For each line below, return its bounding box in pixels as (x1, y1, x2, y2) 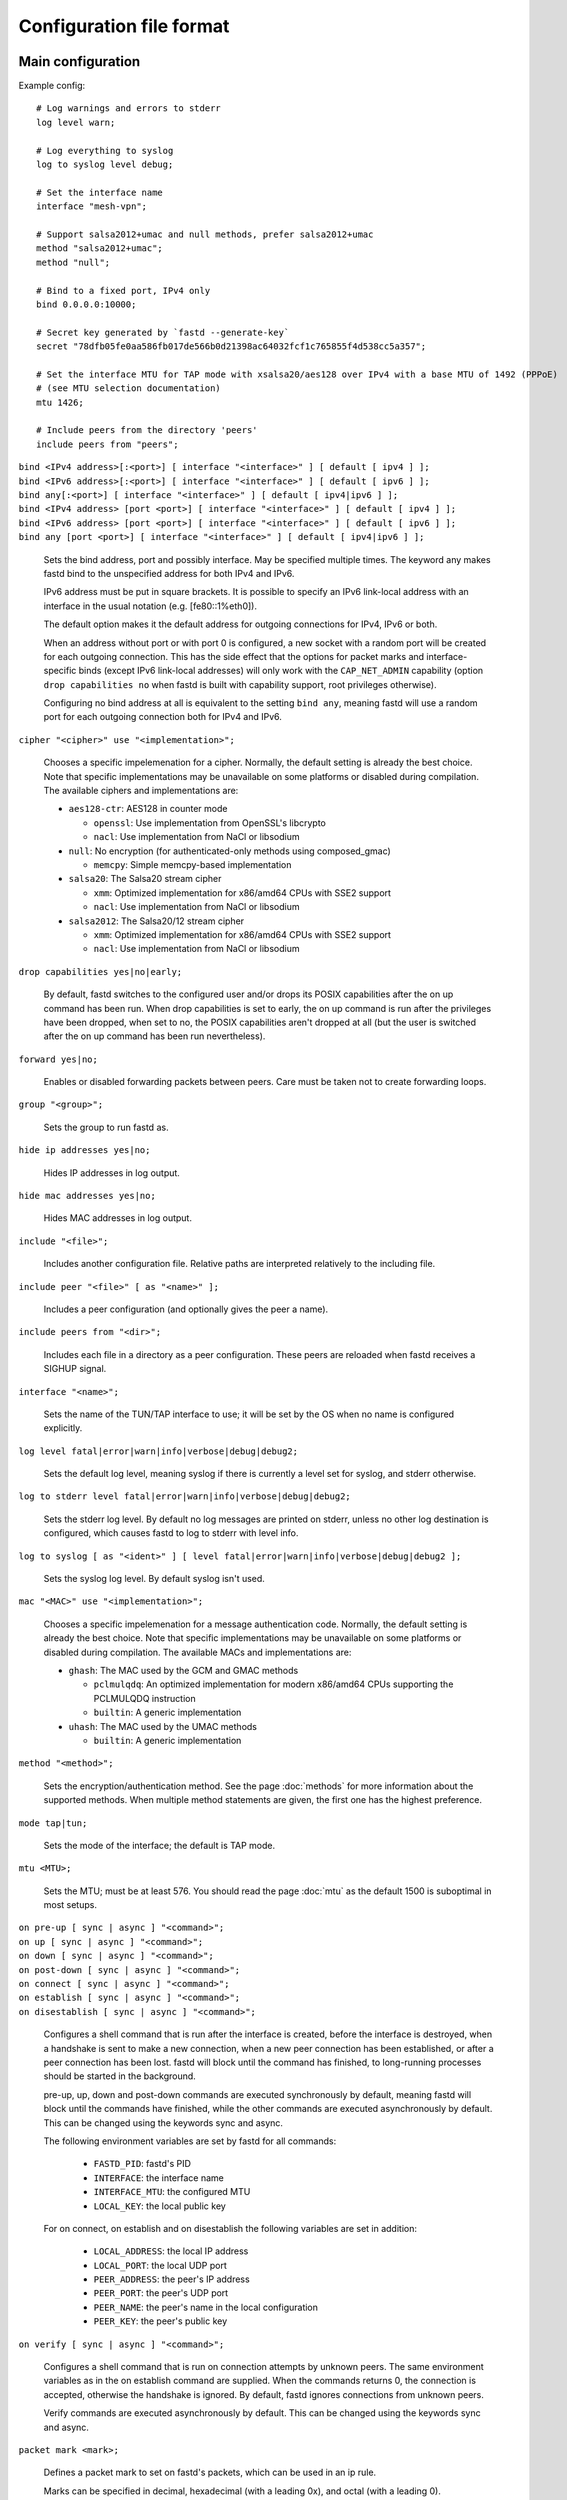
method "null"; (36, 256, 111, 268)
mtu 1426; (36, 396, 84, 408)
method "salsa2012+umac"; (36, 243, 164, 254)
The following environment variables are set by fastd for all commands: (43, 2135, 337, 2147)
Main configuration (18, 53, 141, 70)
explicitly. (43, 1422, 83, 1434)
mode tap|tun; (18, 1817, 88, 1829)
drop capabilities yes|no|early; (18, 966, 183, 977)
